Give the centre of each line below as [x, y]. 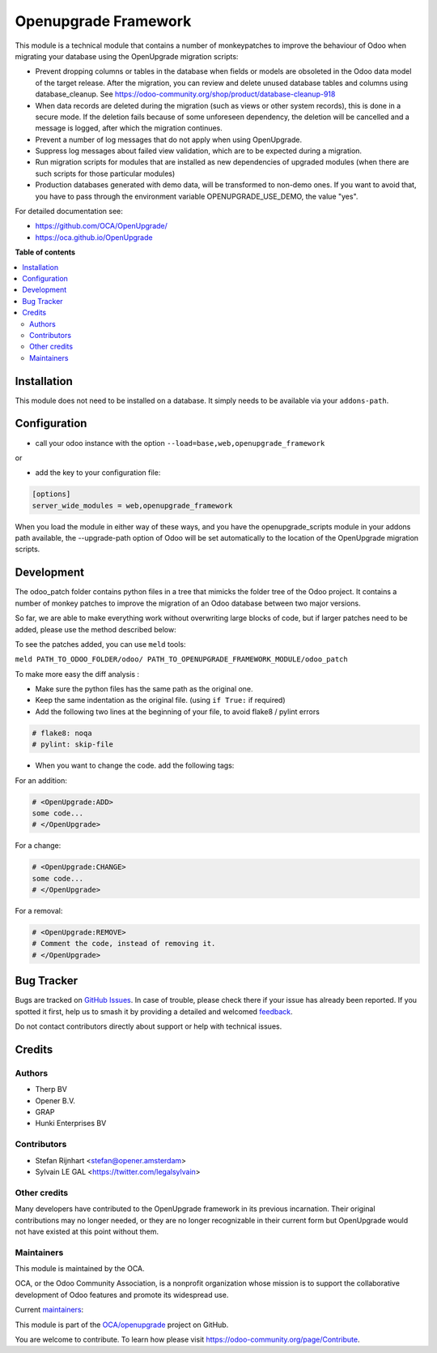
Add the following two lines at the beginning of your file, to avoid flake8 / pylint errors [177, 711]
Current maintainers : [49, 1310]
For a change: [38, 846]
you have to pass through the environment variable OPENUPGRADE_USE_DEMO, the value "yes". [197, 196]
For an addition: [41, 780]
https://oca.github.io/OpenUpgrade [94, 237]
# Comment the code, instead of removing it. [124, 944]
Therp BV [51, 1090]
